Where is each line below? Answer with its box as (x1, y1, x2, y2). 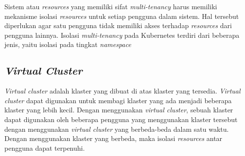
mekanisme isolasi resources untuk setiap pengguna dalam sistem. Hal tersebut (4, 11, 239, 21)
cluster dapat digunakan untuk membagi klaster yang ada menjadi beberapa (4, 95, 232, 105)
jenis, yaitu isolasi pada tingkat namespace (4, 39, 131, 49)
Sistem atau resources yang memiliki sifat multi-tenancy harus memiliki (4, 1, 217, 11)
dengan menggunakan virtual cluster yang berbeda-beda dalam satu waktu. (4, 124, 229, 134)
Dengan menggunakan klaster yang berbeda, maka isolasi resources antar (4, 133, 223, 143)
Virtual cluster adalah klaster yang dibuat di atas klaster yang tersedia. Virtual (4, 86, 241, 96)
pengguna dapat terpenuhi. (4, 142, 85, 153)
